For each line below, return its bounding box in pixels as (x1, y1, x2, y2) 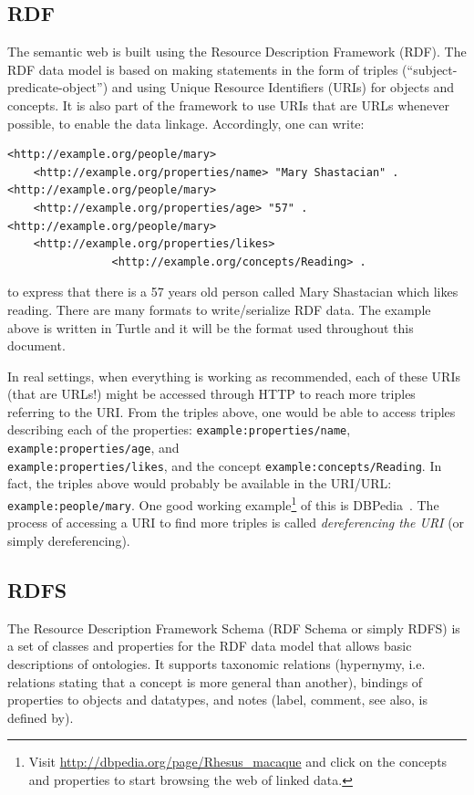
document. (7, 336, 66, 355)
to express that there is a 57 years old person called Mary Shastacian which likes (7, 282, 459, 301)
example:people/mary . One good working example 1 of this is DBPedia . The (7, 493, 439, 514)
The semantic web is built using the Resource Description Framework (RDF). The (7, 42, 467, 61)
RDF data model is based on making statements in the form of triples (7, 59, 398, 78)
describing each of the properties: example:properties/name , (7, 420, 351, 439)
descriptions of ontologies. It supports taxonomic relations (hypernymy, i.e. (7, 654, 426, 673)
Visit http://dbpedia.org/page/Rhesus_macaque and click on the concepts (28, 752, 448, 771)
